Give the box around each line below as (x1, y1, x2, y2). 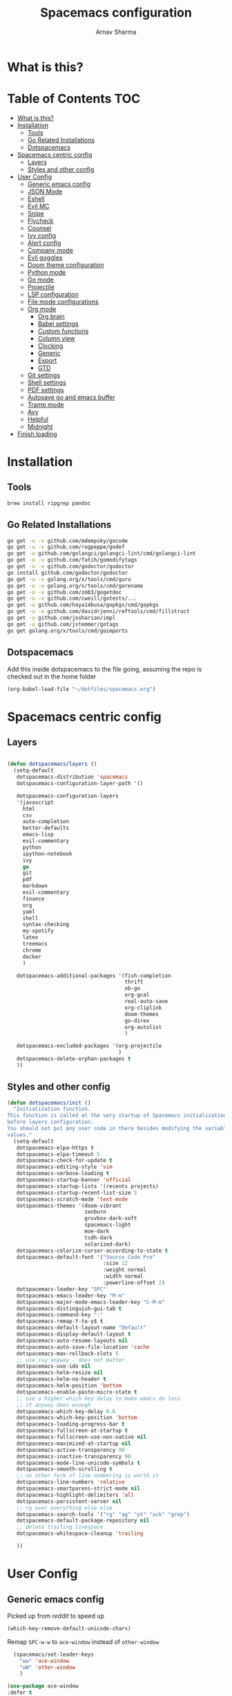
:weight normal (102, 1266, 147, 1273)
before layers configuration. (7, 1118, 95, 1125)
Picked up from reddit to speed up (7, 1612, 105, 1620)
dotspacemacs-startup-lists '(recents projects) (16, 1183, 159, 1190)
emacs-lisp (22, 831, 54, 838)
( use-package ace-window (7, 1683, 79, 1690)
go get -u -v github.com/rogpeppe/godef (7, 544, 126, 551)
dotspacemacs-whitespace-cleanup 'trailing (16, 1530, 144, 1537)
